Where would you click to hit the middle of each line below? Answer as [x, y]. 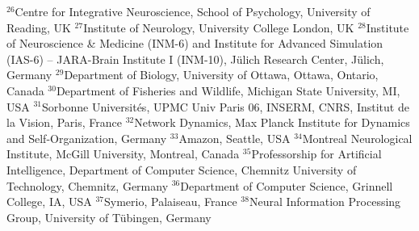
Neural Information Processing [325, 202]
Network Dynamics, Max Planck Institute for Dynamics [272, 122]
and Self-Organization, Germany [87, 138]
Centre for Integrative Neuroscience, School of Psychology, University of [193, 11]
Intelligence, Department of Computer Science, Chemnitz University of [182, 169]
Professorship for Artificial [316, 154]
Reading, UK [39, 27]
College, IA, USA [49, 202]
